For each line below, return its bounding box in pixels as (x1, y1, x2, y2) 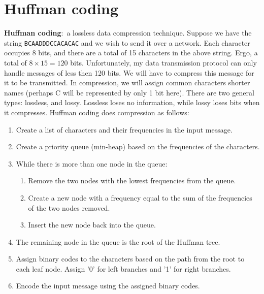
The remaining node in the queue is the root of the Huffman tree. (16, 236, 220, 247)
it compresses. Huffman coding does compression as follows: (4, 107, 189, 117)
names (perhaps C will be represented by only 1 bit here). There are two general (4, 87, 254, 97)
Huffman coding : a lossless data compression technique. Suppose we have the (4, 27, 252, 38)
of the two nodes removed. (28, 202, 110, 213)
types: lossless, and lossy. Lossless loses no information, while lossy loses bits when (4, 97, 260, 108)
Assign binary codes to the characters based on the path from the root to (16, 253, 245, 264)
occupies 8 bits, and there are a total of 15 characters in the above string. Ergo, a (4, 47, 258, 58)
